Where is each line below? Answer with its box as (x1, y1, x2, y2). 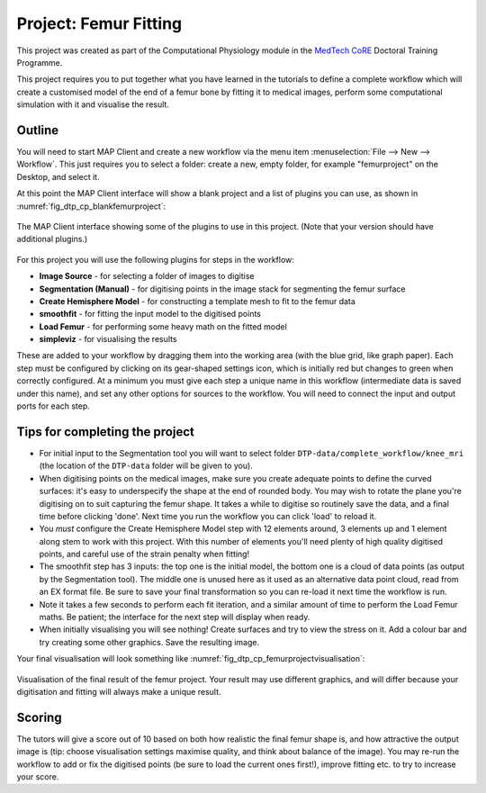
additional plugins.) (16, 234, 88, 245)
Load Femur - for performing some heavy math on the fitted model (39, 320, 287, 332)
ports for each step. (16, 401, 90, 411)
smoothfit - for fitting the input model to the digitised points (39, 309, 261, 320)
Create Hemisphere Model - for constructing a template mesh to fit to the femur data (39, 295, 355, 306)
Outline (16, 122, 58, 138)
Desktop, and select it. (16, 171, 100, 182)
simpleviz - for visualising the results (39, 334, 177, 345)
